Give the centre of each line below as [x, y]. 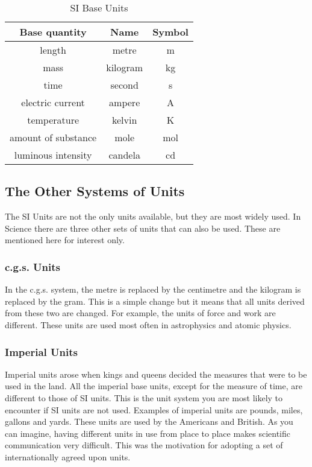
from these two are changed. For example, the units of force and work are [140, 313]
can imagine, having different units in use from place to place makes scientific [148, 433]
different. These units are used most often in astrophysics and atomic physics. [148, 324]
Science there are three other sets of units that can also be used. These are [143, 228]
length [53, 50]
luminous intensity [53, 155]
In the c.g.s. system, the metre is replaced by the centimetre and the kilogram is [153, 289]
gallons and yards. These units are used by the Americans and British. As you [149, 421]
